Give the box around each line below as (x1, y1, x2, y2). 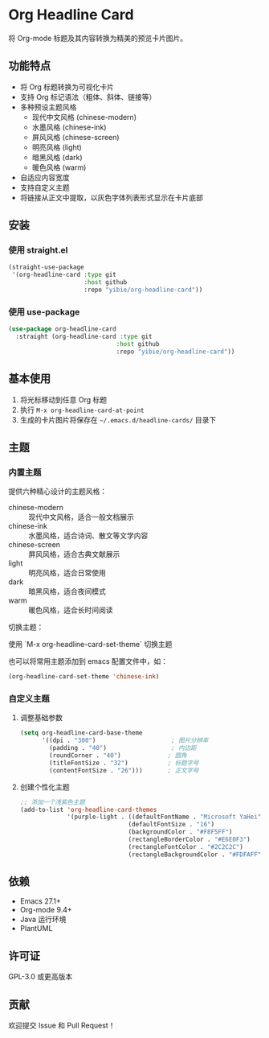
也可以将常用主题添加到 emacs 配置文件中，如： (8, 657, 169, 666)
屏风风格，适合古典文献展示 (28, 550, 120, 559)
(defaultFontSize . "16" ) (128, 821, 215, 829)
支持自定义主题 (19, 183, 70, 192)
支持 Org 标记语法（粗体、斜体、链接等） (19, 92, 157, 101)
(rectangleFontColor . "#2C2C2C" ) (128, 842, 243, 851)
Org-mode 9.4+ (19, 905, 72, 915)
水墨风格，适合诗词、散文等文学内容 (28, 531, 149, 541)
